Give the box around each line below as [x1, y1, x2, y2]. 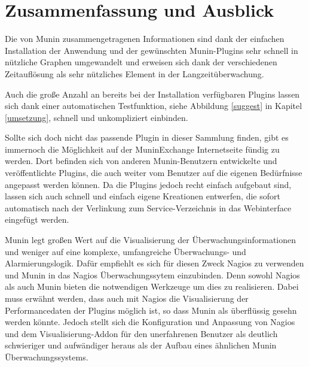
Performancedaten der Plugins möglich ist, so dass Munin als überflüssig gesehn [5, 304, 297, 316]
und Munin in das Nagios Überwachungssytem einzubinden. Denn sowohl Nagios [5, 268, 300, 281]
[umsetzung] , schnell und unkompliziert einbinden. [5, 111, 188, 123]
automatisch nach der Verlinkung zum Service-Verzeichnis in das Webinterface [5, 201, 292, 214]
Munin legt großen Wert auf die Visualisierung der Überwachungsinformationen [5, 233, 296, 246]
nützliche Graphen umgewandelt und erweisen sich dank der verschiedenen [5, 56, 277, 68]
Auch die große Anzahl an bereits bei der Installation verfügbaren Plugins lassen [5, 87, 300, 100]
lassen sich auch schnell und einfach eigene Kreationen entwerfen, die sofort [5, 190, 280, 202]
